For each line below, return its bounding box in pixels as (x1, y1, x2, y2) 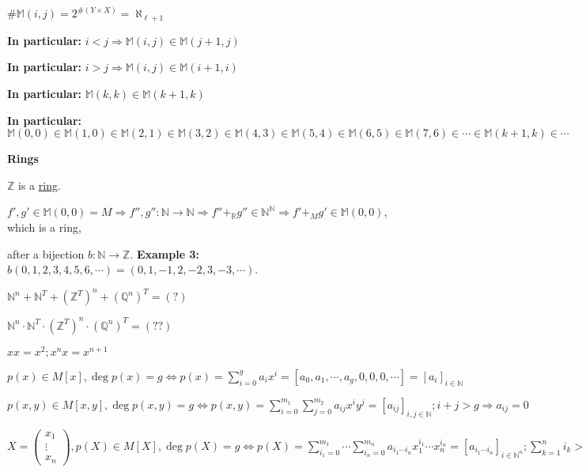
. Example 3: (130, 245, 199, 262)
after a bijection (7, 245, 85, 262)
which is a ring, (7, 219, 81, 236)
